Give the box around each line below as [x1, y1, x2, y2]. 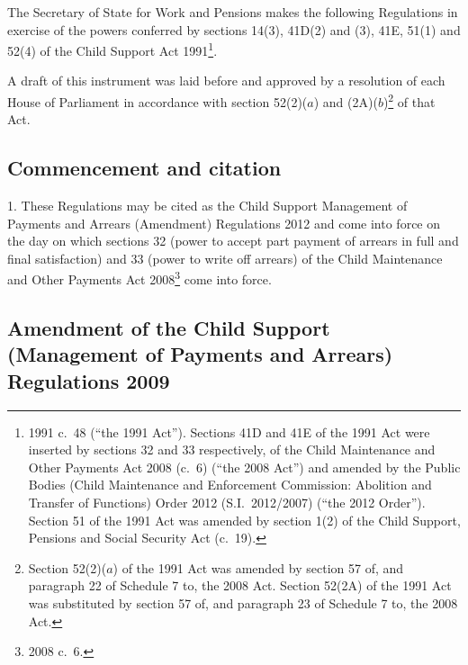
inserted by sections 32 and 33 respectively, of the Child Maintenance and [28, 440, 436, 459]
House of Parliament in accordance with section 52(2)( [7, 92, 308, 111]
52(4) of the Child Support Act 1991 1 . [7, 39, 218, 59]
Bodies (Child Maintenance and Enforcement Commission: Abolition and [28, 475, 432, 494]
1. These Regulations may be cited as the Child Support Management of [7, 196, 408, 215]
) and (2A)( [313, 92, 378, 111]
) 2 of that [382, 90, 436, 111]
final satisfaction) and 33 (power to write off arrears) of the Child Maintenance [7, 248, 443, 267]
